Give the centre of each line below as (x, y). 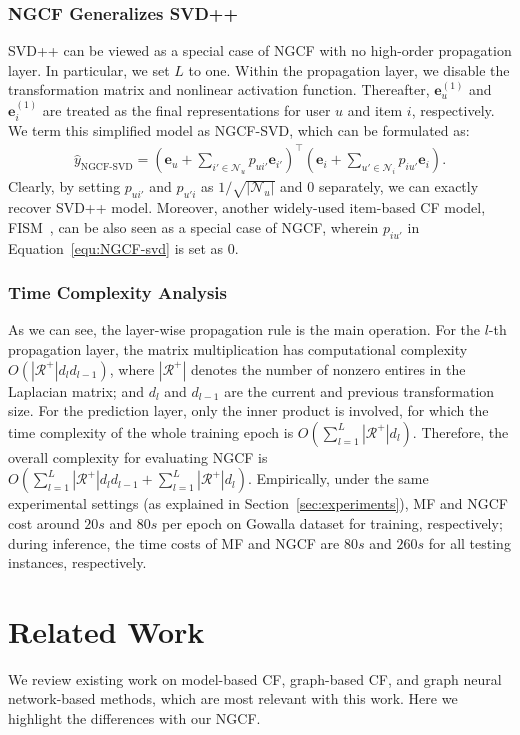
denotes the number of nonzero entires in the (328, 368)
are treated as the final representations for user (186, 109)
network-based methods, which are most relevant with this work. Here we (233, 698)
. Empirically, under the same (338, 478)
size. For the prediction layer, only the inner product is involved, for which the (248, 410)
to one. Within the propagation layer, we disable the (349, 69)
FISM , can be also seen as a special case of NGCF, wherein (193, 226)
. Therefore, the (460, 431)
